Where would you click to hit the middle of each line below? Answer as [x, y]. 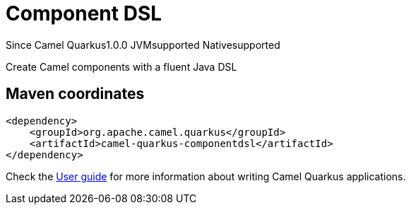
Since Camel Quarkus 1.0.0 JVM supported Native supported [143, 45]
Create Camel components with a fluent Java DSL [121, 66]
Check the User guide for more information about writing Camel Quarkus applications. [206, 176]
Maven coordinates [75, 94]
